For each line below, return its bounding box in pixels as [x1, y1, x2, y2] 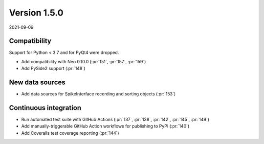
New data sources [9, 78, 66, 87]
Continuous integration [9, 104, 82, 112]
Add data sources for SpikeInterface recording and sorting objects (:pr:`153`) [21, 91, 176, 97]
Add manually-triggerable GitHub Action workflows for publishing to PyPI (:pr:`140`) [21, 123, 190, 129]
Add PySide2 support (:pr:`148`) [21, 66, 86, 72]
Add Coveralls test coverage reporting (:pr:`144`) [21, 130, 119, 136]
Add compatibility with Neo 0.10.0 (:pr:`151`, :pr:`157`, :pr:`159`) [21, 58, 146, 64]
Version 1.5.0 [9, 7, 64, 18]
